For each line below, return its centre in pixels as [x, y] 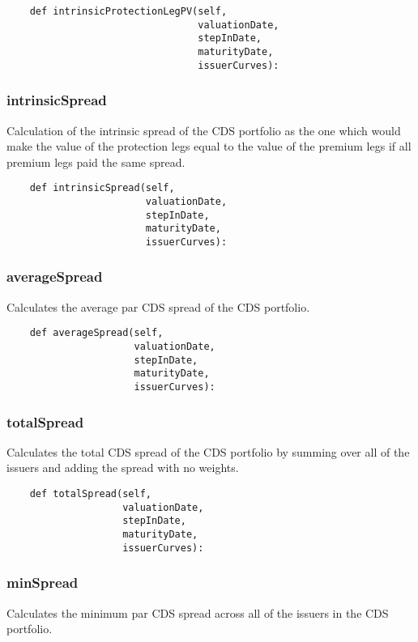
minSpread [43, 582]
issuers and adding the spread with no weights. [123, 468]
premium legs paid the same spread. [96, 162]
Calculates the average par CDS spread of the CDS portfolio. [158, 306]
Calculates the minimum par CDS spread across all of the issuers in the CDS [198, 612]
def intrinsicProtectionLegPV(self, [128, 11]
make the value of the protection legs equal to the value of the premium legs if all [209, 146]
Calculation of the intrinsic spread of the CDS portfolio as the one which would [204, 130]
